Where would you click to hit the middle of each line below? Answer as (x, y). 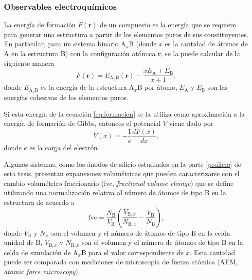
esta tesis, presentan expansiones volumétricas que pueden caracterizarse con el (122, 173)
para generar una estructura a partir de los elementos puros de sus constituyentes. (126, 34)
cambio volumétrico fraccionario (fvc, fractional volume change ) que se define (119, 183)
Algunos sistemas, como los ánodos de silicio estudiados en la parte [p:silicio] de (123, 164)
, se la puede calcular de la (200, 53)
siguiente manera (29, 63)
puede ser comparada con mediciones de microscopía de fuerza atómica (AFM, (121, 262)
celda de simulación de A (41, 252)
